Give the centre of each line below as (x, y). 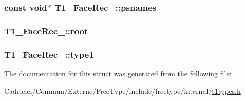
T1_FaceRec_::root (46, 31)
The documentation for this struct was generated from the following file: (118, 73)
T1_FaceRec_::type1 (49, 54)
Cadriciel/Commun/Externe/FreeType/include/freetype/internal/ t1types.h (122, 91)
